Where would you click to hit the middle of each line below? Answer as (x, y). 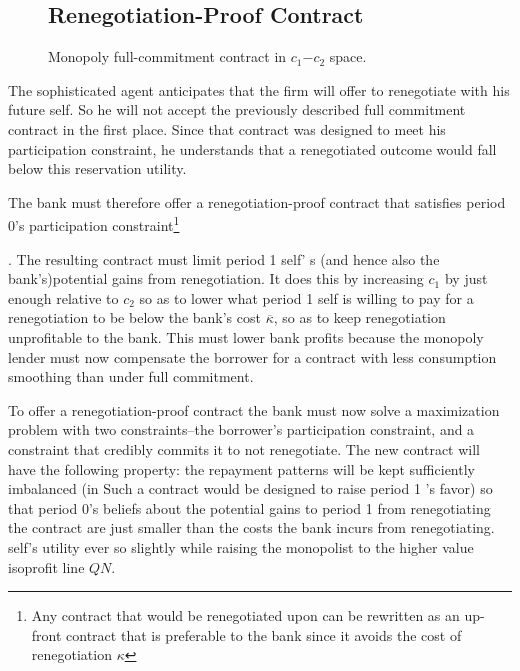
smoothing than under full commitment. (131, 376)
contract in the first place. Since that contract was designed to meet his (227, 128)
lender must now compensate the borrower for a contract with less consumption (252, 356)
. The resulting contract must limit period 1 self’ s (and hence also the (224, 258)
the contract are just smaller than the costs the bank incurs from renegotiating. (251, 527)
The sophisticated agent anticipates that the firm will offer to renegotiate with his (259, 89)
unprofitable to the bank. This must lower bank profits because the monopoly (246, 336)
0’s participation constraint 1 (94, 224)
